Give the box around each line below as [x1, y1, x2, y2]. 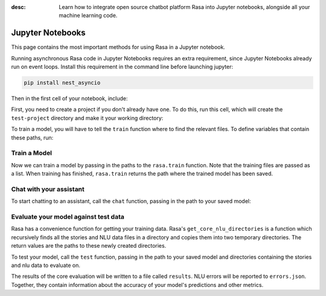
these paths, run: [11, 134, 54, 141]
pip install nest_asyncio [24, 79, 101, 86]
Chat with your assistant [11, 185, 85, 193]
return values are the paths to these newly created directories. [11, 242, 167, 249]
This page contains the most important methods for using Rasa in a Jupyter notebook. [11, 43, 226, 51]
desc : [11, 4, 26, 10]
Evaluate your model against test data [11, 213, 125, 221]
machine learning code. [59, 12, 118, 19]
